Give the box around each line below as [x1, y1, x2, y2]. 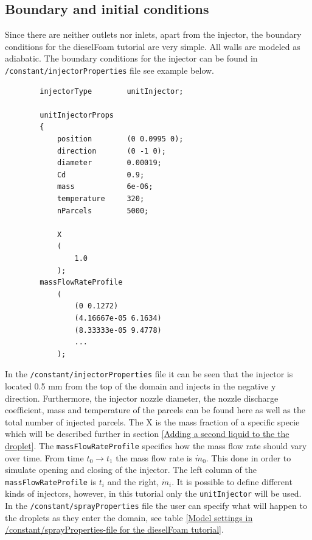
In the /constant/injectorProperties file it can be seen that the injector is [5, 368, 293, 380]
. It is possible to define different [172, 475, 293, 488]
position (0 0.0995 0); [57, 135, 184, 144]
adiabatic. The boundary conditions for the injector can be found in [5, 52, 258, 65]
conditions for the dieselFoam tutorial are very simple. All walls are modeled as [5, 40, 300, 52]
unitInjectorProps [40, 110, 114, 119]
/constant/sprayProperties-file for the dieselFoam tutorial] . [5, 523, 224, 536]
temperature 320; [57, 194, 145, 203]
